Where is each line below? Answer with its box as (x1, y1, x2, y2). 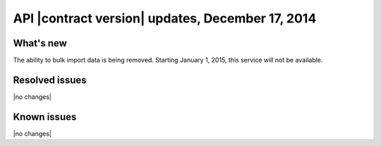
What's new (13, 37, 67, 49)
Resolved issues (13, 74, 87, 86)
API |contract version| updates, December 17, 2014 (13, 11, 317, 26)
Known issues (13, 111, 77, 123)
